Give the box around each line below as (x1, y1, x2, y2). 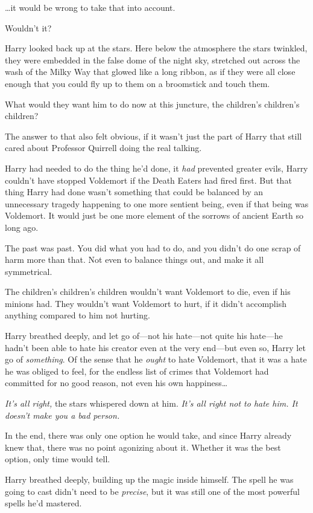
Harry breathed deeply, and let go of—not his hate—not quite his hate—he (5, 329, 283, 342)
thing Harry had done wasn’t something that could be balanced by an (5, 186, 264, 198)
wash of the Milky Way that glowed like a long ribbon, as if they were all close (5, 65, 296, 78)
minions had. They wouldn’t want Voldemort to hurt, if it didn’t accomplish (5, 297, 286, 309)
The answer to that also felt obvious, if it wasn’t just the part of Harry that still (5, 129, 302, 142)
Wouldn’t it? (5, 21, 52, 34)
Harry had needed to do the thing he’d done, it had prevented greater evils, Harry (5, 161, 308, 174)
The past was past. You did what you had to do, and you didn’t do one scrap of (5, 241, 301, 254)
